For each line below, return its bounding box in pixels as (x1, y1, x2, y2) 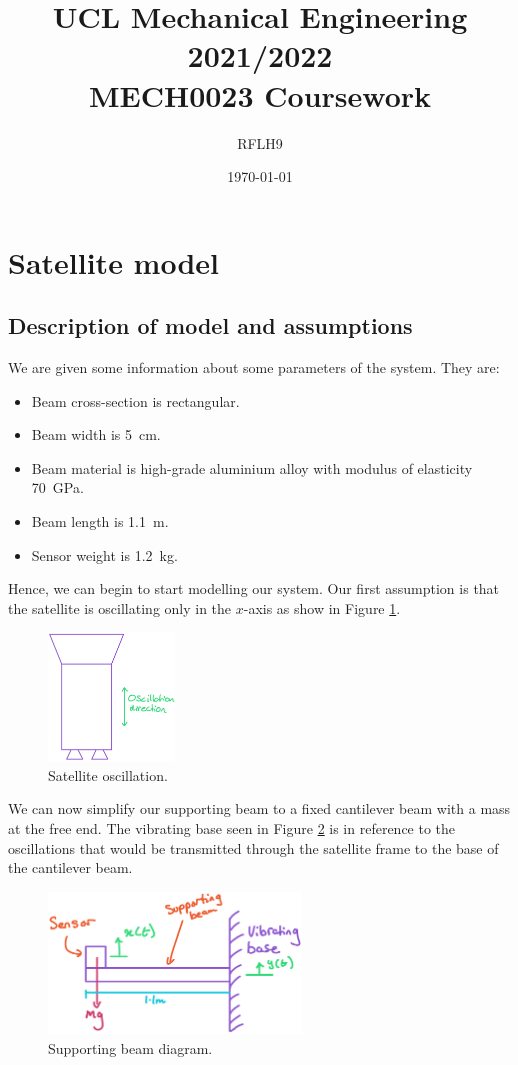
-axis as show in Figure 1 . (243, 597, 401, 618)
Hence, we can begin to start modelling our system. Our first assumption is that (8, 578, 500, 599)
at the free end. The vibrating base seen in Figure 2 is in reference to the (8, 818, 456, 839)
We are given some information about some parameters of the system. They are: (8, 357, 500, 378)
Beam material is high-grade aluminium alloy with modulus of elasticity (31, 457, 473, 478)
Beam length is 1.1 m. (31, 511, 169, 532)
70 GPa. (31, 477, 84, 498)
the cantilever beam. (8, 857, 133, 878)
